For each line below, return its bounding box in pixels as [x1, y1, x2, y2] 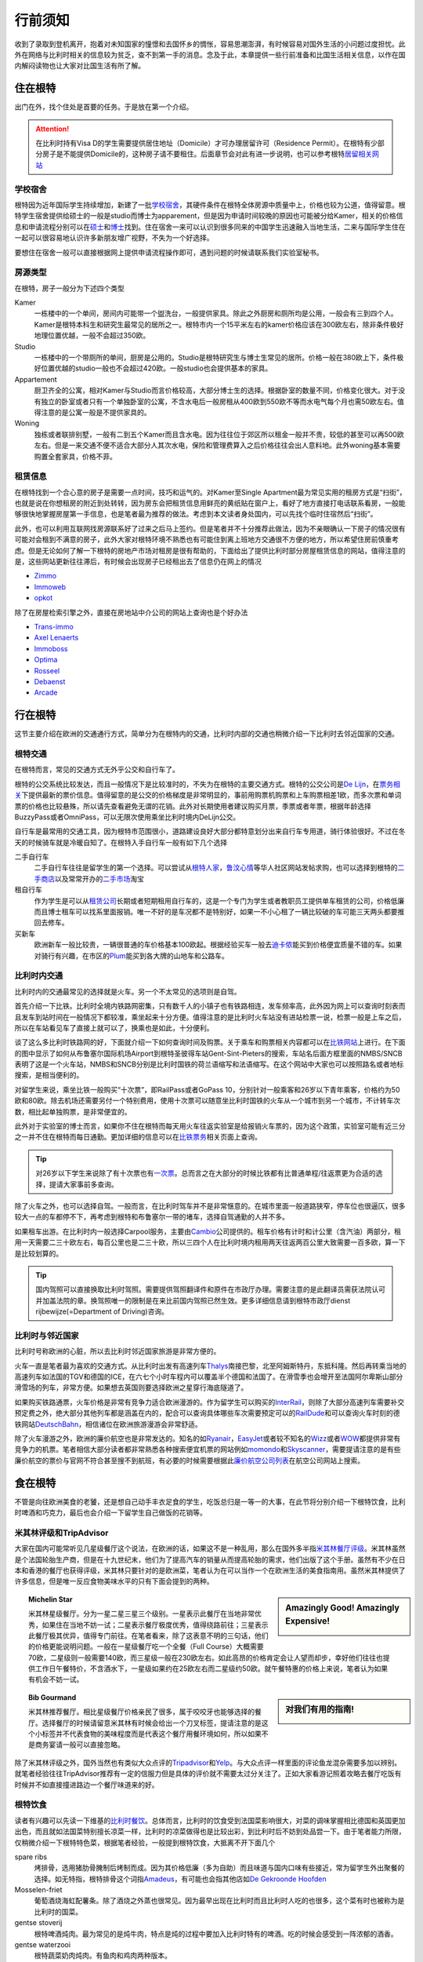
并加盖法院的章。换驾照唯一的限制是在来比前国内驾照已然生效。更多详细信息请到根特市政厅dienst [35, 1296, 351, 1305]
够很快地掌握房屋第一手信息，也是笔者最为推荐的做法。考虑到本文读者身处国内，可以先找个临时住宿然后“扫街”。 [14, 509, 378, 519]
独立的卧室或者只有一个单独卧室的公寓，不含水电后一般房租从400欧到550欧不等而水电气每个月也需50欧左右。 [40, 396, 398, 406]
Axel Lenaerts [34, 633, 79, 643]
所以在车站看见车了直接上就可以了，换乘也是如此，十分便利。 [14, 1023, 214, 1032]
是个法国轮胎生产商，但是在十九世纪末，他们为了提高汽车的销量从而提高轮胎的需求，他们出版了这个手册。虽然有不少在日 [14, 1555, 406, 1564]
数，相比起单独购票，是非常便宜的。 [14, 1107, 132, 1116]
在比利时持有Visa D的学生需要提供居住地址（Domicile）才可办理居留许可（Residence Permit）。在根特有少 [35, 138, 378, 148]
